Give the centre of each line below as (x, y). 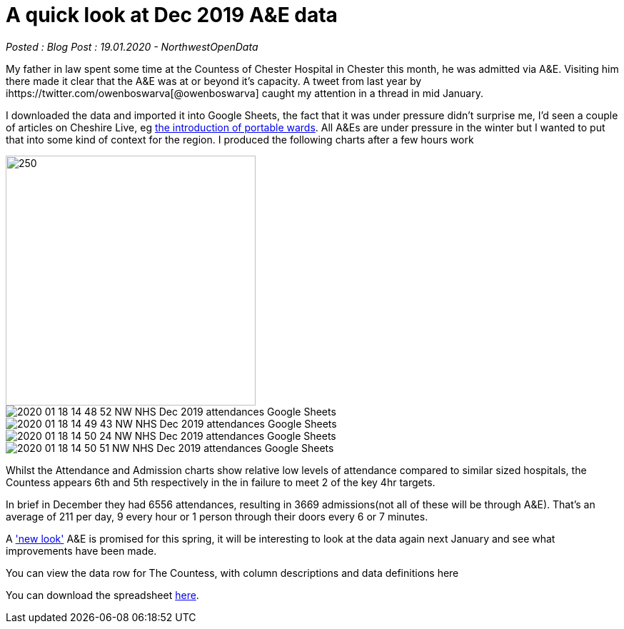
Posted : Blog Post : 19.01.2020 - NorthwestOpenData (132, 46)
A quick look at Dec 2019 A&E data (172, 15)
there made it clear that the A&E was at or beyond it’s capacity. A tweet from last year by (214, 81)
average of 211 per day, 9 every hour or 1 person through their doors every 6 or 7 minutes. (217, 516)
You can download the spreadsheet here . (102, 595)
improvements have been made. (81, 550)
